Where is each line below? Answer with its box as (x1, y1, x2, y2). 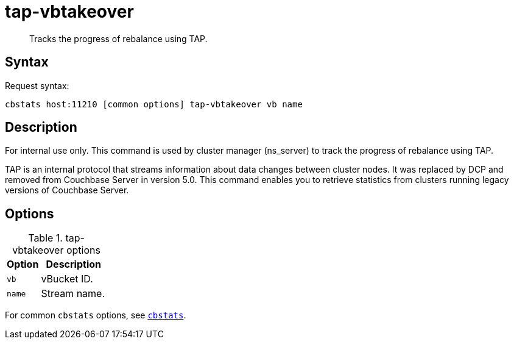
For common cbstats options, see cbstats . (5, 310, 186, 321)
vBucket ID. (41, 273, 93, 285)
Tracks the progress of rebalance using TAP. (29, 33, 208, 44)
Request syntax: (5, 80, 69, 91)
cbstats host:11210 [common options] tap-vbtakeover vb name (5, 99, 303, 109)
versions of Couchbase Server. (5, 185, 129, 196)
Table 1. (28, 232, 63, 245)
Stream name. (41, 287, 105, 300)
